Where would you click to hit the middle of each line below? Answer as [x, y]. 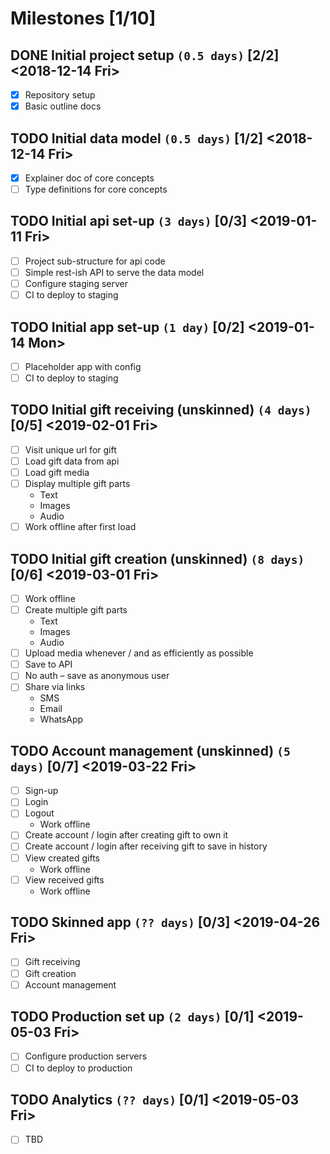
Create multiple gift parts [76, 610]
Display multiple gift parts [77, 484]
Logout [39, 813]
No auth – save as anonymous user [97, 676]
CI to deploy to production [78, 1068]
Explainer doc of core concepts [89, 178]
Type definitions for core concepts [96, 189]
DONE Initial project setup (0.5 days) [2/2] [145, 55]
